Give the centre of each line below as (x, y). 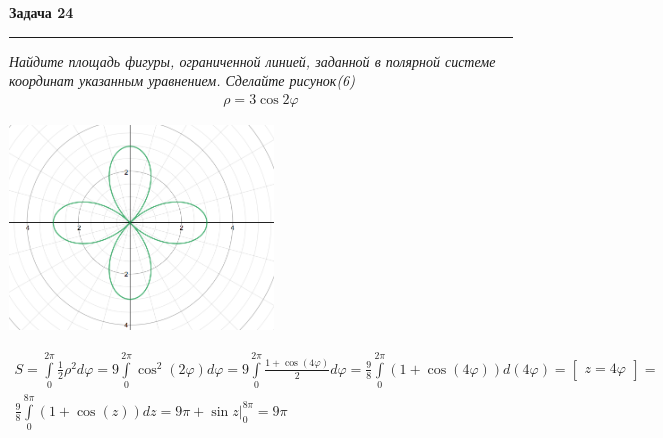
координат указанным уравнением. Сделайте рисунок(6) (182, 80)
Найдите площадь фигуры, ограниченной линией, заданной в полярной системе (252, 60)
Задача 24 (41, 12)
